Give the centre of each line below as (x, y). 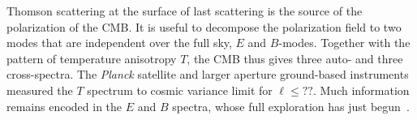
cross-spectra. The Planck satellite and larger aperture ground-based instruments (208, 74)
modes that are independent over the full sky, (119, 43)
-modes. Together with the (344, 43)
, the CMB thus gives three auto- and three (295, 58)
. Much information (361, 90)
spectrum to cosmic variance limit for (180, 90)
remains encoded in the (64, 106)
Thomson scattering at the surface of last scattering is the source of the (185, 11)
